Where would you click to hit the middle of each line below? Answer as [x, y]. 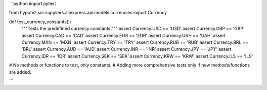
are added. [20, 72]
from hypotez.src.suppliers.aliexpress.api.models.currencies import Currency [88, 13]
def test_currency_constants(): [40, 22]
